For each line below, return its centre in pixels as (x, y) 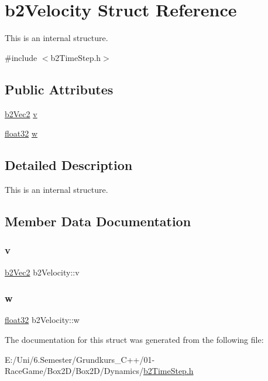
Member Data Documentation (98, 221)
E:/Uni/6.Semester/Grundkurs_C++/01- (80, 359)
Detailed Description (69, 165)
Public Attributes (59, 89)
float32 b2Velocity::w (42, 320)
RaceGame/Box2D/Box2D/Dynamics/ (74, 371)
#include (21, 57)
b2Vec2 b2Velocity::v (42, 272)
